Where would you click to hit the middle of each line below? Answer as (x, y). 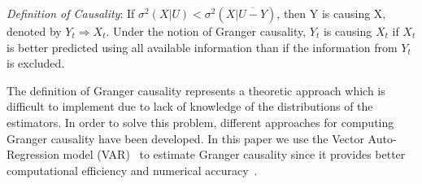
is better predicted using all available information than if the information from (202, 47)
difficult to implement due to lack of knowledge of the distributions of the (190, 106)
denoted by (34, 31)
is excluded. (36, 63)
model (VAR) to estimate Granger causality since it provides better (234, 154)
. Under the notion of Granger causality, (206, 31)
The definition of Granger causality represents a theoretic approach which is (196, 90)
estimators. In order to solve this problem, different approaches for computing (200, 122)
